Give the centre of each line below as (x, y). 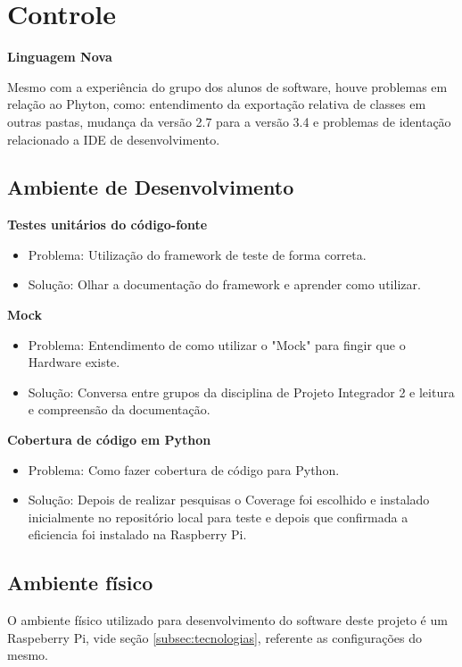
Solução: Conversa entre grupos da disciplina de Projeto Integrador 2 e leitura (241, 392)
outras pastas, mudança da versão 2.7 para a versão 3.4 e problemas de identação (229, 121)
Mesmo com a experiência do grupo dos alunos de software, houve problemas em (227, 86)
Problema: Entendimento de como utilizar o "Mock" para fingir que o (217, 344)
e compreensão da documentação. (119, 409)
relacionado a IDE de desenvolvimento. (114, 139)
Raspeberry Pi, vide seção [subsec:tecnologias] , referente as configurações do (215, 637)
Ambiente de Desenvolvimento (151, 187)
